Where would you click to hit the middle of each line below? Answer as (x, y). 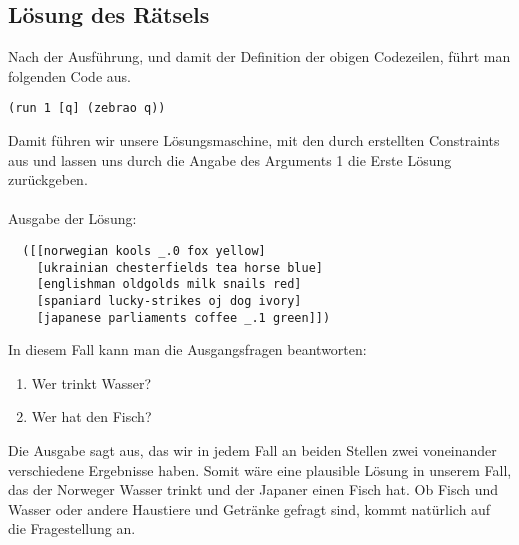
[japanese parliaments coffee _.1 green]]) (183, 317)
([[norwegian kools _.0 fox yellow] (144, 251)
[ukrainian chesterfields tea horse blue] (179, 267)
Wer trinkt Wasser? (91, 382)
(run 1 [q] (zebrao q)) (87, 108)
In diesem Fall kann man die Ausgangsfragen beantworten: (187, 349)
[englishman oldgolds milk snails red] (169, 284)
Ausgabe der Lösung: (72, 218)
